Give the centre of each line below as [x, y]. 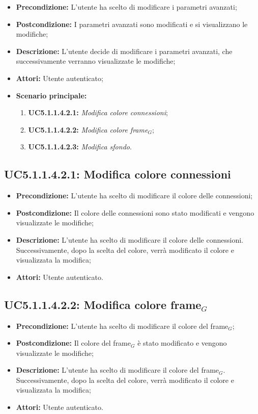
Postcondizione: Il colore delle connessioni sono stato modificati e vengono [135, 212]
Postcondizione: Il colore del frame [73, 343]
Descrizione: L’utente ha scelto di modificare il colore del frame [118, 370]
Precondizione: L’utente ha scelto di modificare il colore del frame [122, 326]
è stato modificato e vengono [182, 343]
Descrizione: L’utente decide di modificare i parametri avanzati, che [124, 51]
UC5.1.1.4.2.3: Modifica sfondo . [80, 147]
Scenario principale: [51, 95]
